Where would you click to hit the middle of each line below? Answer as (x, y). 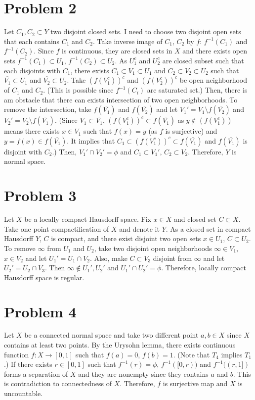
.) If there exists (28, 364)
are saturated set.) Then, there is (197, 90)
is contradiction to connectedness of (58, 383)
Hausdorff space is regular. (44, 277)
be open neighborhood (213, 80)
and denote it (139, 228)
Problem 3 (40, 195)
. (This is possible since (78, 90)
